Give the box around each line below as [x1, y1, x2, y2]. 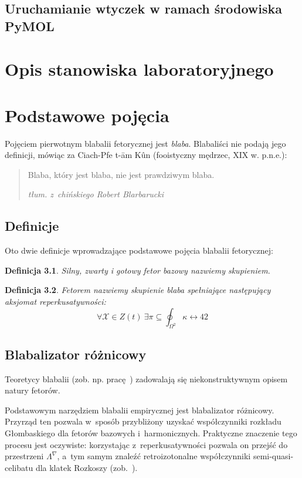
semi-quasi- [253, 450, 294, 462]
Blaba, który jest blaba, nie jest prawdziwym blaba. [28, 168, 215, 180]
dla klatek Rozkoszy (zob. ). [35, 461, 138, 473]
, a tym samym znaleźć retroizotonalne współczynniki [57, 450, 251, 462]
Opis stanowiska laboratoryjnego [5, 57, 274, 81]
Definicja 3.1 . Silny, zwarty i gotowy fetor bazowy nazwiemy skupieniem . [5, 264, 270, 276]
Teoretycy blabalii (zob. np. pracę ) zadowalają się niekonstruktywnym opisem [5, 372, 288, 385]
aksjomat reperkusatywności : [5, 295, 106, 308]
